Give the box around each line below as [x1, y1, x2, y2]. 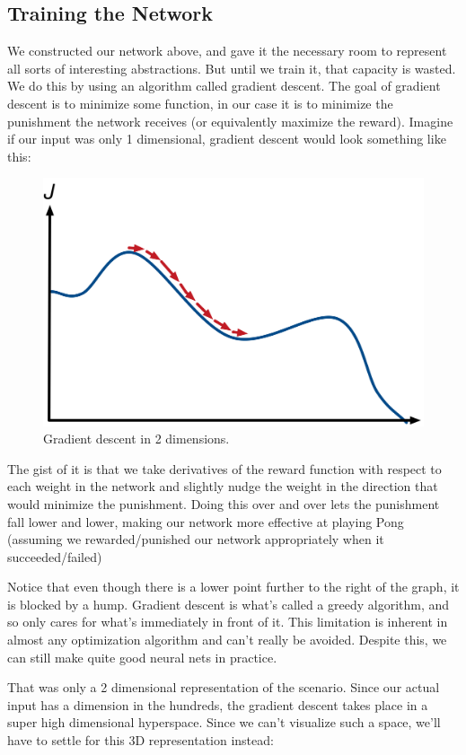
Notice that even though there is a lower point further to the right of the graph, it [7, 577, 460, 596]
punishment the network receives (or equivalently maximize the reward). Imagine [7, 111, 453, 130]
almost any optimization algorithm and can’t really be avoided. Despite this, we [7, 630, 447, 649]
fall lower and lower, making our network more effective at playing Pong [7, 512, 404, 531]
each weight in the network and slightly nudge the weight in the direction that [7, 477, 438, 496]
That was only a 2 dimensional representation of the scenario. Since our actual [7, 678, 440, 697]
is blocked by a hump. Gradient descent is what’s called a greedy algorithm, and [7, 594, 450, 613]
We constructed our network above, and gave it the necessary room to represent [7, 41, 447, 60]
